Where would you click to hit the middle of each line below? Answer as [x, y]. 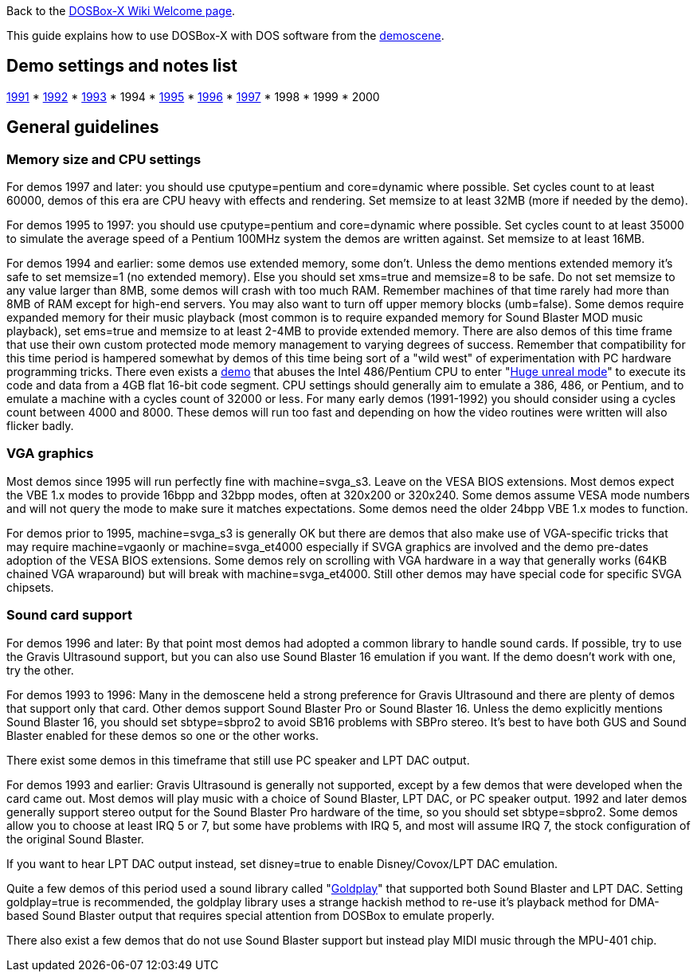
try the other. [40, 670]
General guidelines [83, 127]
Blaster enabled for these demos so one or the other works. [163, 735]
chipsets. [30, 587]
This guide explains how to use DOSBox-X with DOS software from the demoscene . [225, 35]
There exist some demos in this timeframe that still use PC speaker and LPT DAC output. [238, 760]
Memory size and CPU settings [104, 159]
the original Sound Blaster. [75, 839]
